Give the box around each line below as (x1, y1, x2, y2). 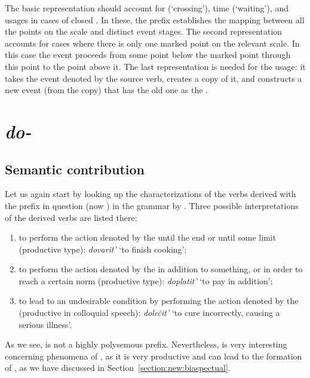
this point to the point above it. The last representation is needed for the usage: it (5, 60, 306, 72)
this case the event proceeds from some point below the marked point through (5, 48, 291, 61)
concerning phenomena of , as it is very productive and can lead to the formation (5, 349, 302, 362)
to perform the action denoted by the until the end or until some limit (19, 231, 277, 244)
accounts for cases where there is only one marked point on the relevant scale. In (5, 36, 300, 49)
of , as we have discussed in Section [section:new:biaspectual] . (5, 361, 231, 374)
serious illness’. (19, 318, 72, 330)
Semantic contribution (5, 159, 145, 178)
